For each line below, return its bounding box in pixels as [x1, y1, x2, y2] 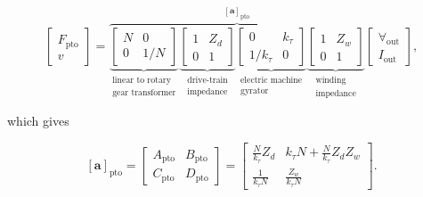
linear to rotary [112, 76, 171, 86]
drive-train [187, 76, 228, 86]
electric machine [240, 76, 303, 86]
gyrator [240, 86, 269, 95]
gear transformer [112, 87, 176, 97]
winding [315, 76, 346, 86]
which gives [7, 111, 69, 130]
